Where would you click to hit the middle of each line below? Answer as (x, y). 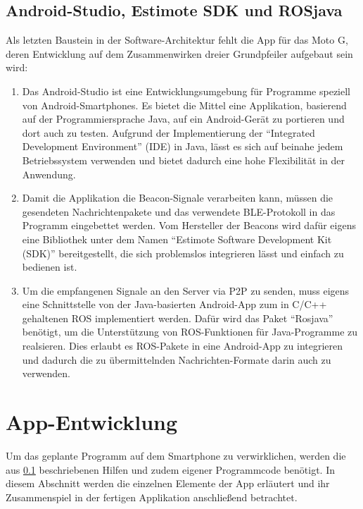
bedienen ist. (50, 267)
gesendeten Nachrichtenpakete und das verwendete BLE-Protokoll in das (179, 211)
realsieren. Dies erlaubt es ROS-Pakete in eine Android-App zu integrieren (183, 346)
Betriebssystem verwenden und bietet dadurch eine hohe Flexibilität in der (183, 160)
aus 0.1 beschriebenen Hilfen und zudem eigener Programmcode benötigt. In (170, 469)
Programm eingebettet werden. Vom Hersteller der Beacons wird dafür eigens (189, 225)
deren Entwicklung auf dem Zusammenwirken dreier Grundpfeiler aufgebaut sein (179, 53)
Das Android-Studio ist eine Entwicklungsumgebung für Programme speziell (186, 91)
